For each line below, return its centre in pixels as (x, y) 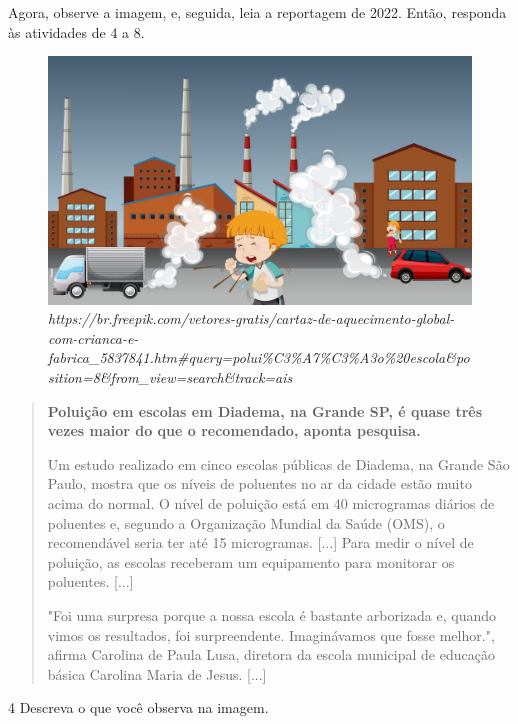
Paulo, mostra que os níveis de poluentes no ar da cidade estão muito (259, 483)
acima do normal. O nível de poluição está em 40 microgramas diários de (271, 502)
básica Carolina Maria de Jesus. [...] (157, 673)
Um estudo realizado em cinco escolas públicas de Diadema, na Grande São (278, 463)
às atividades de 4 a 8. (76, 31)
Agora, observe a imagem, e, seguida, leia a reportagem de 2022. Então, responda (257, 12)
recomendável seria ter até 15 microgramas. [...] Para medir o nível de (260, 542)
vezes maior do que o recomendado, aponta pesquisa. (234, 430)
